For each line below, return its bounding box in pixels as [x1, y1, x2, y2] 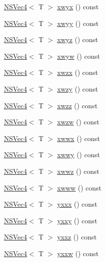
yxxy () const [57, 215, 98, 225]
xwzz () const [57, 100, 98, 110]
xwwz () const [57, 166, 100, 176]
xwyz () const [57, 34, 98, 45]
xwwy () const [57, 149, 100, 160]
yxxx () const [57, 199, 98, 209]
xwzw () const [57, 117, 100, 127]
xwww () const [57, 182, 102, 192]
